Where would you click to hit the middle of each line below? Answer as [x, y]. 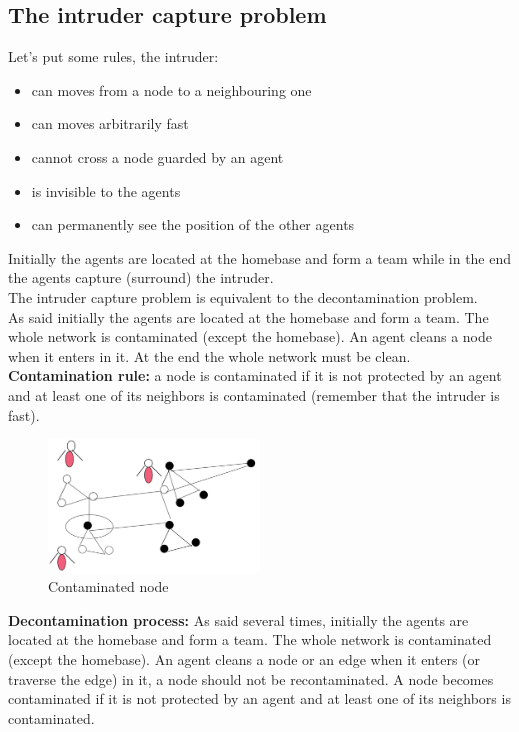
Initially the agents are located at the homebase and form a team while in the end [260, 257]
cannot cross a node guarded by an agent [157, 156]
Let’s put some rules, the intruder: [113, 56]
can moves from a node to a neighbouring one [171, 89]
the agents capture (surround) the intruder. [141, 277]
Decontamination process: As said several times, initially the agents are [238, 619]
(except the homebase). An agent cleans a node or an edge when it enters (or [244, 659]
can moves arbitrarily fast [110, 123]
